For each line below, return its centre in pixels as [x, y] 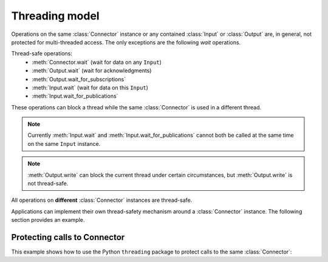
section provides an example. [48, 220]
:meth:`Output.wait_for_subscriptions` [79, 79]
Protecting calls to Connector [68, 237]
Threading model [55, 16]
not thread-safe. [48, 184]
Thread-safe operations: [42, 53]
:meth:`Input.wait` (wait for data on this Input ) [90, 88]
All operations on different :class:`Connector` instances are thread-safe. [102, 200]
